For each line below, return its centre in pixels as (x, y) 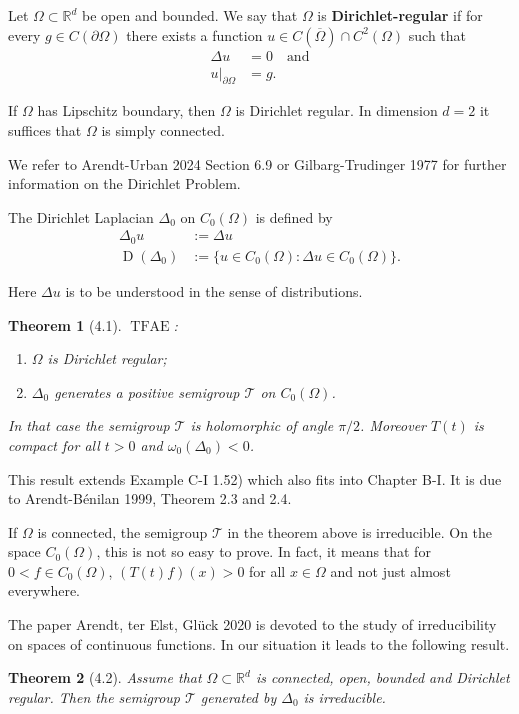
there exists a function (194, 34)
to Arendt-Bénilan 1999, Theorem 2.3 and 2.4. (150, 498)
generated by (238, 696)
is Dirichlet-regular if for (400, 15)
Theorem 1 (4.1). (65, 324)
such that (437, 34)
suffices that (45, 130)
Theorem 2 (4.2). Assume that (105, 677)
